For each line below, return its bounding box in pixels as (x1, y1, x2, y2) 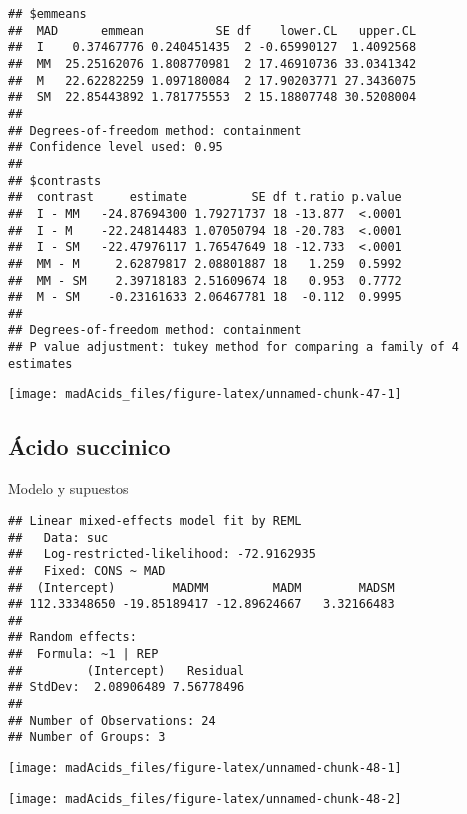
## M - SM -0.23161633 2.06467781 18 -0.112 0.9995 (8, 290, 402, 305)
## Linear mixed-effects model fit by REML (8, 513, 302, 528)
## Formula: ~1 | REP (8, 647, 159, 662)
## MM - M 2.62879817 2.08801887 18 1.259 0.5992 (8, 256, 402, 271)
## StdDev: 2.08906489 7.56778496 (8, 680, 245, 695)
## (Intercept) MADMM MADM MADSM (8, 580, 395, 595)
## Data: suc (8, 530, 109, 545)
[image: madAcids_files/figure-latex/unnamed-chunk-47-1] (8, 387, 402, 402)
